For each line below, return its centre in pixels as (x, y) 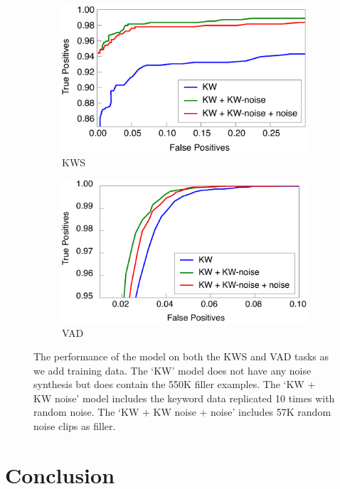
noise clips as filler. (75, 426)
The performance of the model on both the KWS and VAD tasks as (181, 356)
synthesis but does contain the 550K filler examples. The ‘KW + (175, 384)
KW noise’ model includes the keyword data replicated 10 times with (184, 398)
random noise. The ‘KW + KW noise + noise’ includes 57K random (182, 412)
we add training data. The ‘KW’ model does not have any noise (172, 370)
